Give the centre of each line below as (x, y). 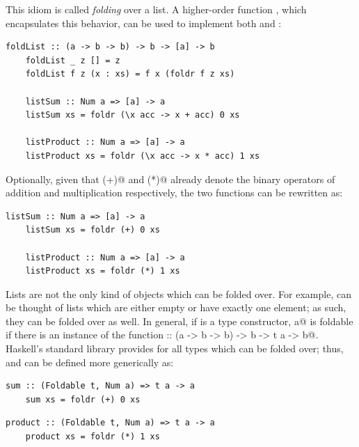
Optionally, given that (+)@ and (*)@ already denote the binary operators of (170, 179)
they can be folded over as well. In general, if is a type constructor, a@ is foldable (179, 321)
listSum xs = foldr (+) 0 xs (93, 230)
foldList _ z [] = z (73, 60)
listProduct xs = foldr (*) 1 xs (103, 271)
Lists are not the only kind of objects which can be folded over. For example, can (178, 293)
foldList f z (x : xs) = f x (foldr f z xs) (130, 74)
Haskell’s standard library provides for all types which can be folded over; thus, (175, 348)
